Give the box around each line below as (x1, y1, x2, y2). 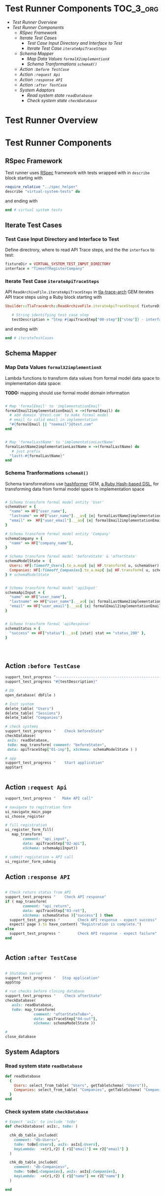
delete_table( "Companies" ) (5, 715, 63, 720)
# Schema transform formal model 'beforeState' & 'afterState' (5, 554, 137, 559)
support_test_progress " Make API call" (5, 796, 93, 801)
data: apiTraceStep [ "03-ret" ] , (23, 908, 87, 913)
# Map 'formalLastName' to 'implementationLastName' (5, 439, 115, 445)
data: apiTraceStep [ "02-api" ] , (23, 841, 87, 846)
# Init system (5, 701, 34, 707)
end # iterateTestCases (5, 336, 54, 341)
